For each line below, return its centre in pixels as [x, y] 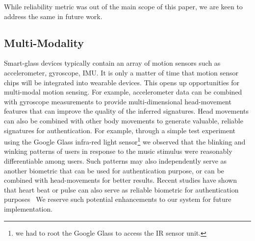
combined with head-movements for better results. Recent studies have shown [121, 180]
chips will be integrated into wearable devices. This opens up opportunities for [122, 82]
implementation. [28, 208]
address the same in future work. [53, 16]
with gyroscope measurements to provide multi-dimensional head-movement [118, 101]
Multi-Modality [44, 42]
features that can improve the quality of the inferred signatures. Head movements [127, 111]
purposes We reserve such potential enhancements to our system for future [118, 199]
